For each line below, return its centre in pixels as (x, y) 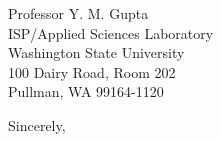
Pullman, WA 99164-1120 (86, 91)
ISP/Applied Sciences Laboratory (111, 32)
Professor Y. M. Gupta (78, 13)
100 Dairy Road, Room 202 (92, 71)
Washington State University (96, 52)
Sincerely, (37, 124)
